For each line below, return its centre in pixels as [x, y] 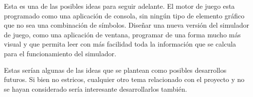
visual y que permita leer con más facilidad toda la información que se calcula [120, 44]
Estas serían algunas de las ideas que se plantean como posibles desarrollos [115, 70]
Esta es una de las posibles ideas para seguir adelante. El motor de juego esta [119, 6]
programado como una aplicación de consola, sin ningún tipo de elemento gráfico [124, 15]
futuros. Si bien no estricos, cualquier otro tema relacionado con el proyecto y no [124, 79]
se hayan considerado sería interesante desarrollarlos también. [96, 89]
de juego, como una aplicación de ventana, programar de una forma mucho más [122, 34]
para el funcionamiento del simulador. [60, 53]
